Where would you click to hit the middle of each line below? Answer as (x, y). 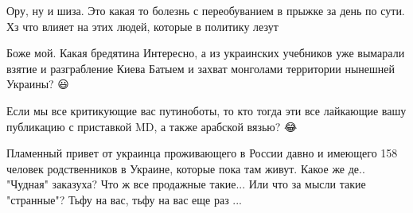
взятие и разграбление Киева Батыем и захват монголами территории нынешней (201, 68)
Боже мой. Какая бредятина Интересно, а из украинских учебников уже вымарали (206, 53)
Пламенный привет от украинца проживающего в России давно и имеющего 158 (202, 153)
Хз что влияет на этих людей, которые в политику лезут (142, 26)
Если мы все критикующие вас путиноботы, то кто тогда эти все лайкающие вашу (206, 110)
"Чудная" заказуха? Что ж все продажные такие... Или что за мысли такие (186, 184)
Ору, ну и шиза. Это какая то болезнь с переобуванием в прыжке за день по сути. (206, 10)
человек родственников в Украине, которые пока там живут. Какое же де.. (186, 168)
